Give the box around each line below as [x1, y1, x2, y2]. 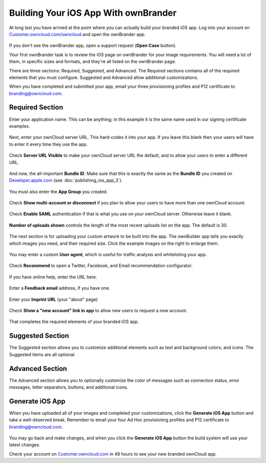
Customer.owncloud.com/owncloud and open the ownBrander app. [9, 31, 146, 37]
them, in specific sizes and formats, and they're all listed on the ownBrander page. [9, 59, 176, 65]
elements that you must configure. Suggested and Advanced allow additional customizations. [9, 74, 199, 80]
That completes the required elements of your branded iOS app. [9, 319, 139, 325]
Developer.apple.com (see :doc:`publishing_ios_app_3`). [9, 177, 123, 183]
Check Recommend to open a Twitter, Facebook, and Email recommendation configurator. [9, 263, 193, 268]
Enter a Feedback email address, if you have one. [9, 285, 110, 291]
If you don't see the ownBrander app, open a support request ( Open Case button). [9, 42, 177, 49]
